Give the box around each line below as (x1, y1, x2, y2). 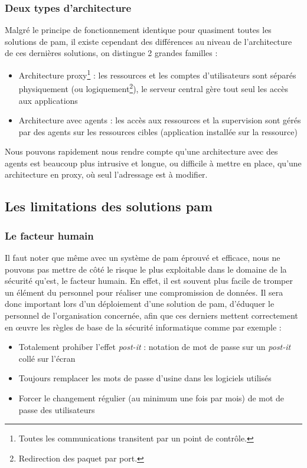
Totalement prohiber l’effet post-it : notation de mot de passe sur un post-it (18, 341, 291, 353)
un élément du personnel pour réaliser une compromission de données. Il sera (5, 286, 283, 298)
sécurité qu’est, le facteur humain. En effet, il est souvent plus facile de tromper (5, 274, 293, 287)
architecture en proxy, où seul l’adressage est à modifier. (5, 168, 208, 181)
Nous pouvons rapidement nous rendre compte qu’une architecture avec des (5, 145, 278, 158)
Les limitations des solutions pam (5, 197, 213, 215)
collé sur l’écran (18, 352, 76, 364)
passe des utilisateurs (18, 403, 95, 415)
